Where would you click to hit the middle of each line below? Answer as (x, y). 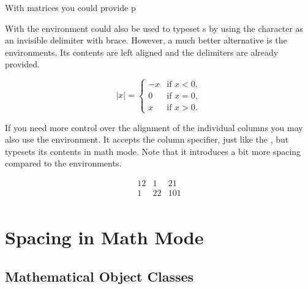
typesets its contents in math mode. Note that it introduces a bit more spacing (153, 151)
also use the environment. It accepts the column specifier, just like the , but (147, 139)
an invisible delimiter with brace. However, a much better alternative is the (146, 40)
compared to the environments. (63, 163)
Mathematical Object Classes (100, 276)
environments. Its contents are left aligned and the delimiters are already (142, 52)
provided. (22, 64)
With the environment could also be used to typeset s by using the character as (154, 28)
